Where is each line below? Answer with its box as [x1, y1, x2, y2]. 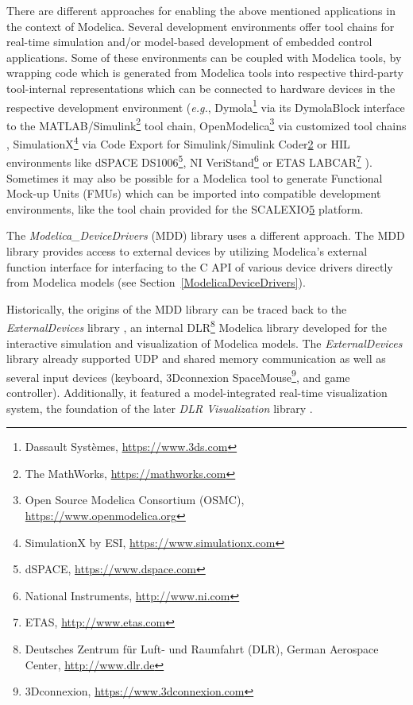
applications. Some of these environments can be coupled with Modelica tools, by [6, 48, 402, 65]
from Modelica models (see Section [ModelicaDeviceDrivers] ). [6, 274, 306, 291]
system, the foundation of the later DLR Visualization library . [6, 399, 313, 416]
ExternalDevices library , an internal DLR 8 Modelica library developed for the [6, 317, 387, 335]
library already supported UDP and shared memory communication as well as [6, 350, 386, 367]
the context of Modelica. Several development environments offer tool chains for [6, 17, 395, 34]
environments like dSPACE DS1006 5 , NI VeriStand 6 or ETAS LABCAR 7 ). [6, 152, 372, 170]
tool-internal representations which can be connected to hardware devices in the [6, 79, 396, 96]
